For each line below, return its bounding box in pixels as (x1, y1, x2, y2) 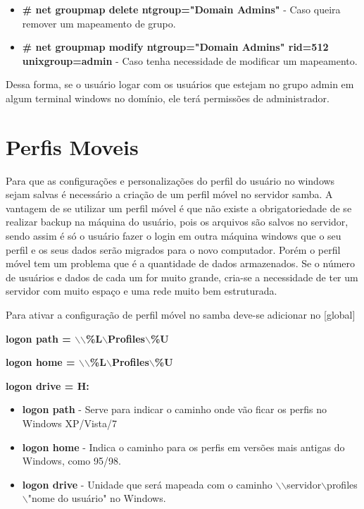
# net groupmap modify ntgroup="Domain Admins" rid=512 (22, 39, 329, 54)
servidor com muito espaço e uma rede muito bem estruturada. (6, 283, 277, 298)
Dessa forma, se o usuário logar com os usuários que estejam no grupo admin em (6, 77, 354, 92)
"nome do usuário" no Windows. (27, 491, 166, 505)
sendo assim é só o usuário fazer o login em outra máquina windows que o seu (6, 228, 341, 243)
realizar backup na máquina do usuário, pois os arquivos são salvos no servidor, (6, 214, 349, 229)
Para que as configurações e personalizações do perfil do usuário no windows (6, 173, 335, 188)
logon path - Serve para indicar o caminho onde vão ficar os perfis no (22, 402, 327, 417)
